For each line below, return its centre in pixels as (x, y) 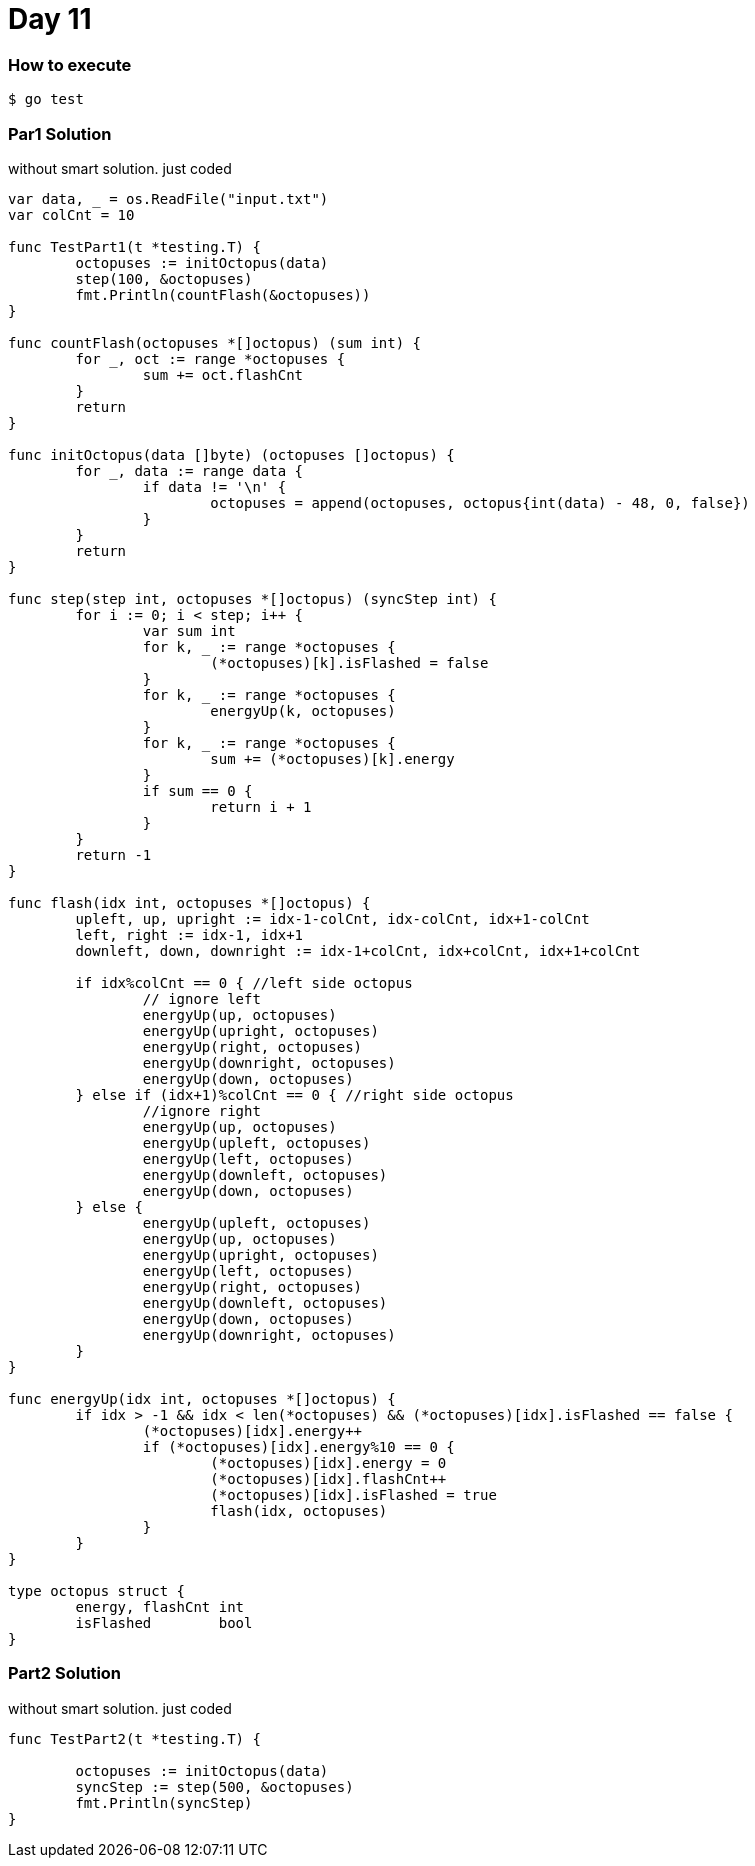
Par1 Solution (60, 133)
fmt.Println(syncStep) (164, 1802)
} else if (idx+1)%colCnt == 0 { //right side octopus (294, 1094)
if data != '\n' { (214, 486)
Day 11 (50, 19)
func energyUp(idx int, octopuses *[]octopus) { (202, 1398)
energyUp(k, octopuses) (303, 710)
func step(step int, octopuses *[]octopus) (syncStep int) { (252, 598)
